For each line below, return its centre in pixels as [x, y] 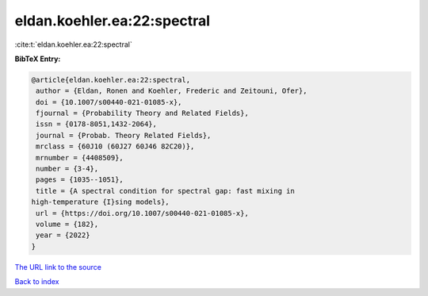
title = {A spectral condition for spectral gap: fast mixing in [165, 191]
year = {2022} [63, 235]
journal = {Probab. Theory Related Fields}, [124, 135]
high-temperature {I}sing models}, [100, 202]
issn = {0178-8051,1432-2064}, [97, 124]
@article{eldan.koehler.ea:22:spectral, [111, 80]
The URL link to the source [58, 267]
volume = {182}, [67, 224]
